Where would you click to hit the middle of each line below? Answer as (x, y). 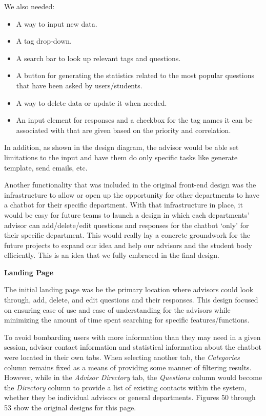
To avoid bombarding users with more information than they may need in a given (132, 337)
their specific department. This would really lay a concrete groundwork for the (127, 235)
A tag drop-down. (44, 41)
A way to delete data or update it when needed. (91, 102)
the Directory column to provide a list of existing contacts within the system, (125, 387)
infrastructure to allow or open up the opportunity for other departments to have (132, 194)
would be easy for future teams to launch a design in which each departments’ (127, 214)
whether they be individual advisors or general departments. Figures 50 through (130, 397)
